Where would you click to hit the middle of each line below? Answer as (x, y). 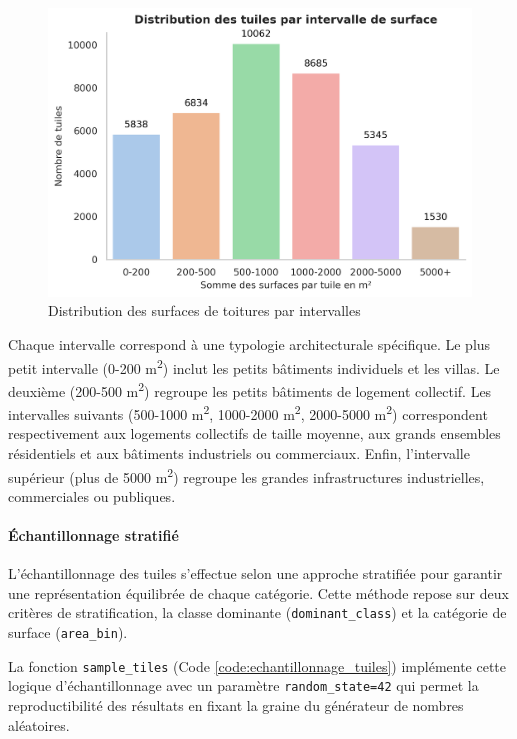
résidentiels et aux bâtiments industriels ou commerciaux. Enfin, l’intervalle (239, 453)
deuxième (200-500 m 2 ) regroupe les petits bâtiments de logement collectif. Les (250, 389)
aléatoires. (39, 724)
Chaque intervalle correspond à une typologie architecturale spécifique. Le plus (249, 344)
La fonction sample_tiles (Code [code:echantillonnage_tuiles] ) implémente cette (257, 665)
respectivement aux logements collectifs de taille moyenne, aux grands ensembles (254, 433)
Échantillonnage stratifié (93, 535)
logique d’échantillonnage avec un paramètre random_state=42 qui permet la (243, 685)
